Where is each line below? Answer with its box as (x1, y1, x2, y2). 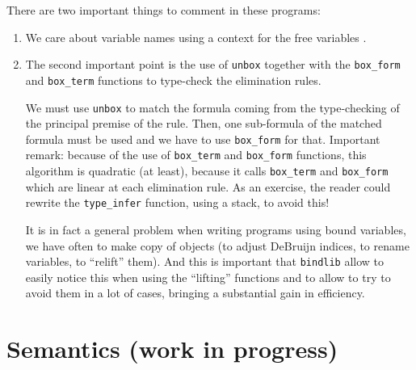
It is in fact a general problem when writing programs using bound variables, (25, 221, 406, 238)
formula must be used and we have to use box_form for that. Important (25, 130, 380, 147)
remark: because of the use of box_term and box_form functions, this (25, 146, 367, 163)
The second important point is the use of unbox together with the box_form (25, 56, 401, 73)
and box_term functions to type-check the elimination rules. (25, 71, 321, 88)
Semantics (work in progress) (6, 332, 338, 365)
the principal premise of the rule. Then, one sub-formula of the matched (25, 115, 382, 132)
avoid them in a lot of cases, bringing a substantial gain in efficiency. (25, 284, 365, 301)
